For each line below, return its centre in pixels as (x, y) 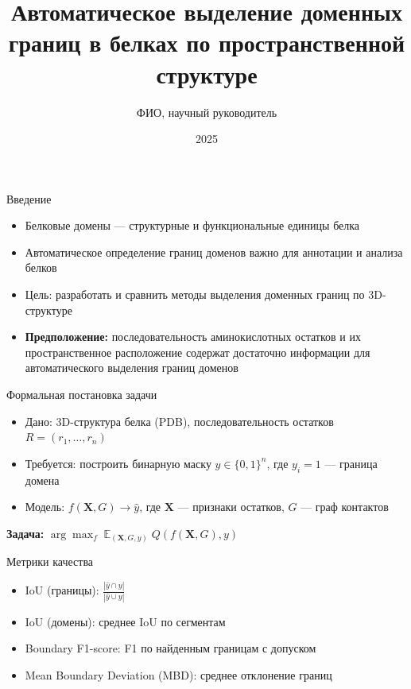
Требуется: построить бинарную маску (118, 463)
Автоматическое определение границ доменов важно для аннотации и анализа (214, 252)
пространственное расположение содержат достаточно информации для (198, 352)
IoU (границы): (62, 590)
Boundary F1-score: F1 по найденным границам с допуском (171, 648)
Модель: (45, 507)
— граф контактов (345, 507)
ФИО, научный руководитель (207, 112)
